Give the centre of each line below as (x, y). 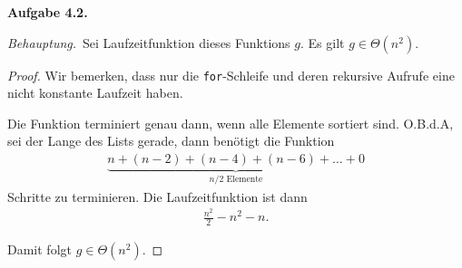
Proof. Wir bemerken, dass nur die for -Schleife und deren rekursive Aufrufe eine (231, 75)
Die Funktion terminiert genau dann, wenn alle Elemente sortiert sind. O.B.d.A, (231, 123)
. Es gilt (322, 42)
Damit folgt (39, 249)
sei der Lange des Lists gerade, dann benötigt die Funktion (171, 141)
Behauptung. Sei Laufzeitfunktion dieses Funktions (149, 42)
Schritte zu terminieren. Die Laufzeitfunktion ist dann (157, 196)
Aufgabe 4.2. (48, 12)
